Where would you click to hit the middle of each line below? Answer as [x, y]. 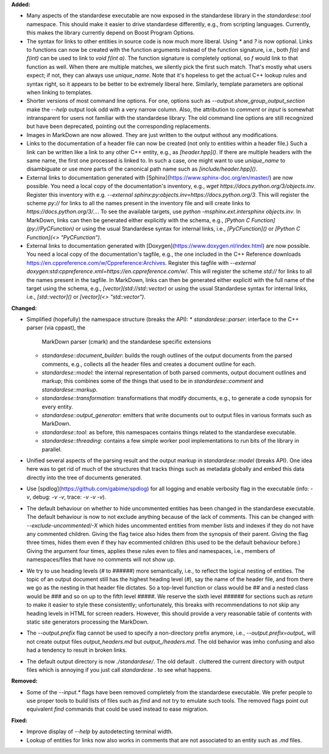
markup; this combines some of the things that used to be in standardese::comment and [153, 381]
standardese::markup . [70, 389]
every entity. [57, 407]
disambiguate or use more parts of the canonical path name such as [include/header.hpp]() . [142, 169]
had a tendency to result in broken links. [77, 650]
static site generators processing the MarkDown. [88, 622]
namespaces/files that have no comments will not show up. [101, 560]
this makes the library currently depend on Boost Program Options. [111, 33]
